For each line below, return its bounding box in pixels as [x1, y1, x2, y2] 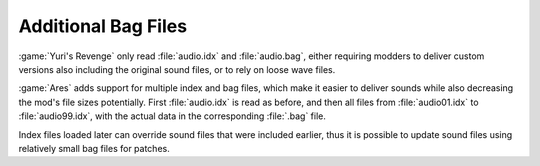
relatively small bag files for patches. [18, 142, 170, 154]
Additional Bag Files [18, 15, 188, 37]
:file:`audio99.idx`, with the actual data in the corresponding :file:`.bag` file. [18, 110, 327, 122]
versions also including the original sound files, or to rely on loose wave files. [18, 63, 336, 75]
